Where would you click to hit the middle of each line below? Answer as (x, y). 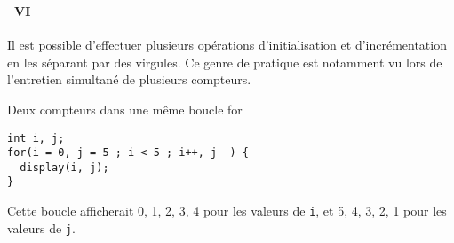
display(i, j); (64, 167)
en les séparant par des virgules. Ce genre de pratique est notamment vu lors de (225, 62)
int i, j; (36, 138)
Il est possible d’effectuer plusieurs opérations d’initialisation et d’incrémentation (227, 45)
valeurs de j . (41, 227)
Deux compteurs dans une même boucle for (125, 109)
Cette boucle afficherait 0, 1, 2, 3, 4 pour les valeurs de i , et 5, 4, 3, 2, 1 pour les (227, 211)
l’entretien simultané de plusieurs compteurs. (129, 79)
